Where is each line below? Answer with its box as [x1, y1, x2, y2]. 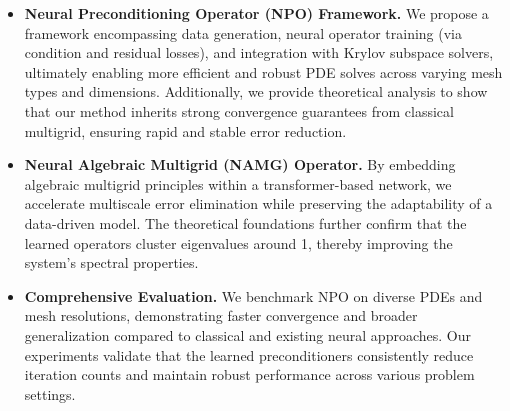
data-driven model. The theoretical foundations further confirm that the [24, 212, 467, 233]
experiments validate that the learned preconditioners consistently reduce [24, 344, 474, 365]
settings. [24, 383, 76, 404]
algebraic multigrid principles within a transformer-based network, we [24, 173, 452, 194]
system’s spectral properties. [24, 252, 199, 273]
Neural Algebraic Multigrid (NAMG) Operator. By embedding [24, 154, 456, 175]
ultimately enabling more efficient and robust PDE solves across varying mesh [24, 61, 503, 82]
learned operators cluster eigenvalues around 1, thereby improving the [24, 232, 453, 253]
